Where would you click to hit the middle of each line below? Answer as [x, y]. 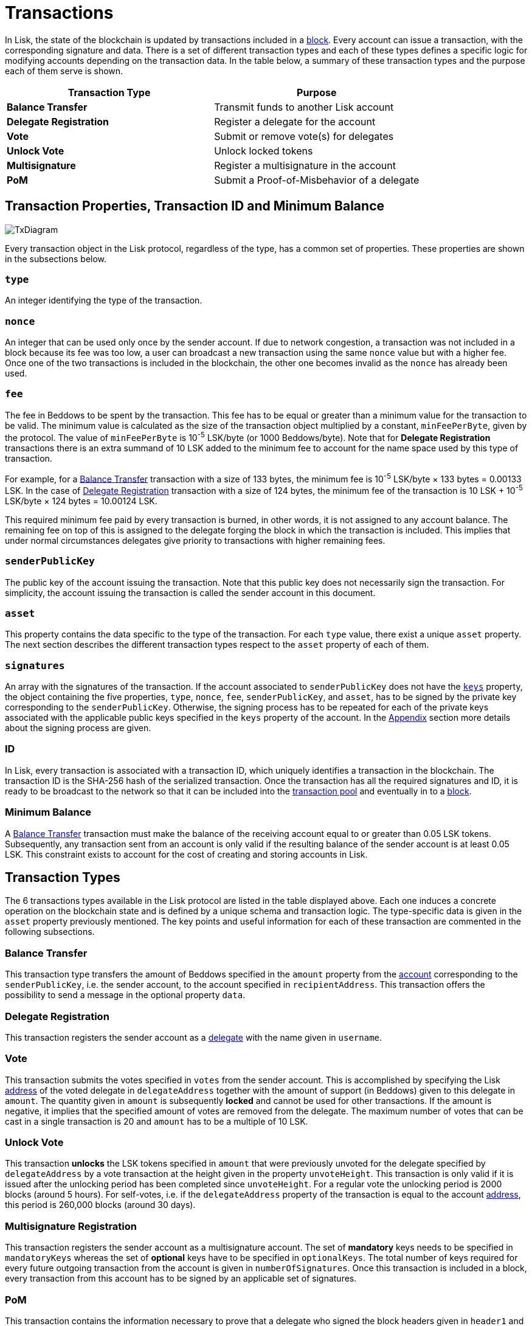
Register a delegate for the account [295, 121]
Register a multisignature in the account [305, 165]
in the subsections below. [56, 259]
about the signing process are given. [78, 728]
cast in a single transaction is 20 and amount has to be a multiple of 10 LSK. [157, 1121]
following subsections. [50, 932]
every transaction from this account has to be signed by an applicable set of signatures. [181, 1279]
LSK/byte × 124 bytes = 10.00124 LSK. [81, 501]
